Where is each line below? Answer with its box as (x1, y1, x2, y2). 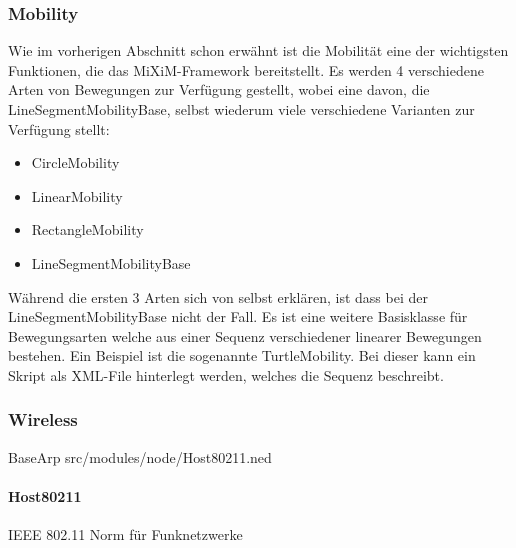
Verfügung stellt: (8, 118, 110, 139)
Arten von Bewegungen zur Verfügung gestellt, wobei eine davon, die (8, 79, 430, 100)
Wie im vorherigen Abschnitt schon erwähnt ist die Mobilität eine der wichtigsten (8, 40, 509, 61)
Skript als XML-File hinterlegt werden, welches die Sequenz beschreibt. (8, 364, 444, 385)
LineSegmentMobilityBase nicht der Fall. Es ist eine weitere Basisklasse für (8, 306, 468, 327)
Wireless (8, 407, 78, 432)
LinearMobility (31, 185, 123, 206)
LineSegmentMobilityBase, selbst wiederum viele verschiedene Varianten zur (8, 99, 475, 119)
